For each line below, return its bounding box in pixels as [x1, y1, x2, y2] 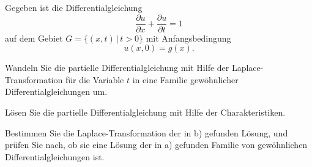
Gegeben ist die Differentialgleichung [5, 1, 143, 13]
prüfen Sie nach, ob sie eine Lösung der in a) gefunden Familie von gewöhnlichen [5, 138, 308, 151]
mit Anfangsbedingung [146, 31, 231, 44]
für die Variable [65, 73, 124, 86]
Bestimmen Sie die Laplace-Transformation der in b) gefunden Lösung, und [5, 126, 288, 139]
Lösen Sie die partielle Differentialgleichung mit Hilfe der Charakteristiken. [5, 106, 286, 119]
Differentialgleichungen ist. [5, 150, 105, 163]
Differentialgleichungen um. [5, 85, 108, 98]
